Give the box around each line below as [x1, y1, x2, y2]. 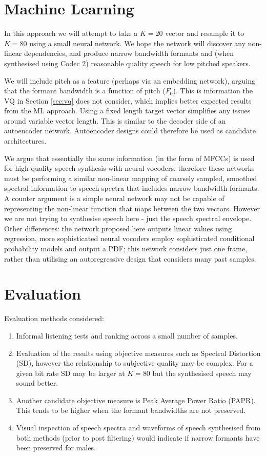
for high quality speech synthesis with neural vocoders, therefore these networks [4, 163, 255, 173]
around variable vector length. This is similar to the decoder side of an [4, 115, 226, 126]
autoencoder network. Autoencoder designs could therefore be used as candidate [4, 125, 256, 136]
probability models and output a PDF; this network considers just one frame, [4, 243, 248, 253]
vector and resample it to [165, 28, 244, 38]
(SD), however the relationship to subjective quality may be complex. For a [16, 358, 253, 368]
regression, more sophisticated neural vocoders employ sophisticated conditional [4, 233, 255, 244]
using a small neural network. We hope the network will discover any [29, 37, 246, 48]
